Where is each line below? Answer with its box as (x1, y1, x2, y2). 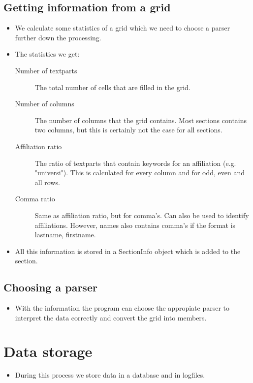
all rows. (34, 177, 60, 187)
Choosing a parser (3, 280, 97, 295)
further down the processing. (15, 32, 101, 42)
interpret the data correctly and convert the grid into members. (15, 312, 207, 322)
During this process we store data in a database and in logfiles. (15, 370, 205, 380)
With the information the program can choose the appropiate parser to (15, 303, 229, 313)
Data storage (3, 341, 93, 361)
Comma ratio (15, 193, 55, 204)
